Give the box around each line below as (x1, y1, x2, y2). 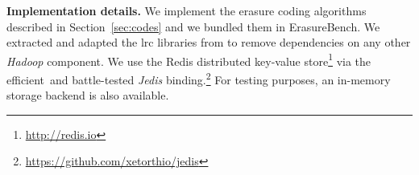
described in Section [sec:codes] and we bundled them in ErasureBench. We (6, 18, 380, 35)
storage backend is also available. (6, 87, 169, 104)
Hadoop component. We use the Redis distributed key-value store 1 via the (6, 50, 371, 69)
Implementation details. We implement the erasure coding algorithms (6, 2, 367, 18)
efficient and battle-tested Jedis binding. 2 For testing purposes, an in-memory (6, 69, 391, 87)
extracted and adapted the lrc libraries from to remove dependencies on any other (6, 34, 411, 51)
